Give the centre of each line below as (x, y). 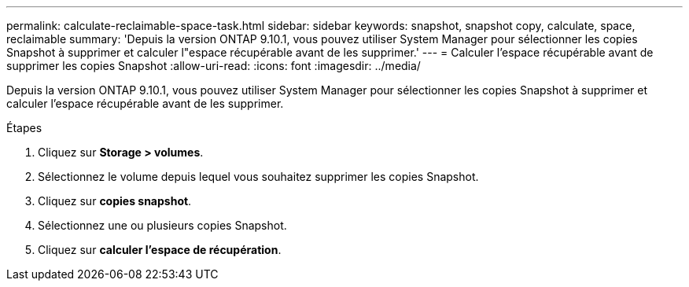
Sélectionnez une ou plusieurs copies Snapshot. (162, 225)
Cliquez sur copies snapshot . (115, 201)
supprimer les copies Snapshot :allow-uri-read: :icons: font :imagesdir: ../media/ (214, 66)
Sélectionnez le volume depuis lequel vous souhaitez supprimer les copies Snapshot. (258, 177)
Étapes (24, 128)
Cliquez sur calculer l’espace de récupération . (160, 250)
